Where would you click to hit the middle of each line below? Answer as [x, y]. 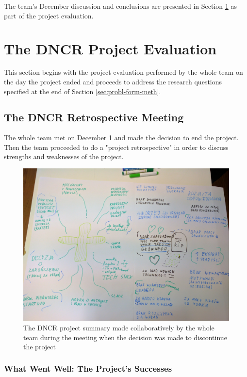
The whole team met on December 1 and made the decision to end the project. [121, 138]
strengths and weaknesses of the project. [64, 156]
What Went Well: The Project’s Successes [88, 368]
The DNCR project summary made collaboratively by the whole [119, 327]
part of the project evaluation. [49, 15]
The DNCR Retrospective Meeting [94, 117]
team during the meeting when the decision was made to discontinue [125, 337]
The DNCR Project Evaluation [110, 49]
